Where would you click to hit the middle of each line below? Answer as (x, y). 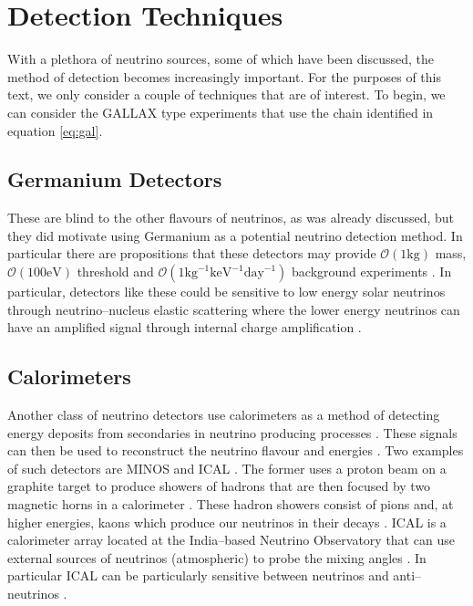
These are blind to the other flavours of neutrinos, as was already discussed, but (231, 218)
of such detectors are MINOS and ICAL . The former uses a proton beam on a (227, 468)
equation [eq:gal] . (55, 130)
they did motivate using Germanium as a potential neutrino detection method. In (235, 235)
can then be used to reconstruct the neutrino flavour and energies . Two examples (236, 450)
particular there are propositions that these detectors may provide (192, 253)
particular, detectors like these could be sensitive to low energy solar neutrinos (226, 292)
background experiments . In (372, 272)
